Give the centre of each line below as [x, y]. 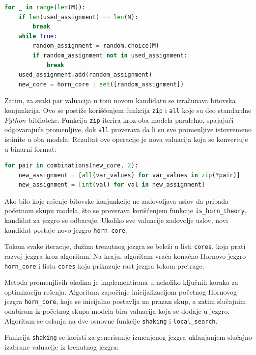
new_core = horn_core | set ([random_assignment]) [101, 84]
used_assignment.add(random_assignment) [85, 75]
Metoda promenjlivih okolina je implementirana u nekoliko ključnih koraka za [121, 282]
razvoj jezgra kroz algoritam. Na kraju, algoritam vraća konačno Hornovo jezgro [125, 256]
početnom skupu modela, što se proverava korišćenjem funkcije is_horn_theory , [126, 210]
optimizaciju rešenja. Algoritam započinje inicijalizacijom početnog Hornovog [121, 291]
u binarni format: [30, 149]
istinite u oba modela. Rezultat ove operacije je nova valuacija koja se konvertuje [126, 139]
